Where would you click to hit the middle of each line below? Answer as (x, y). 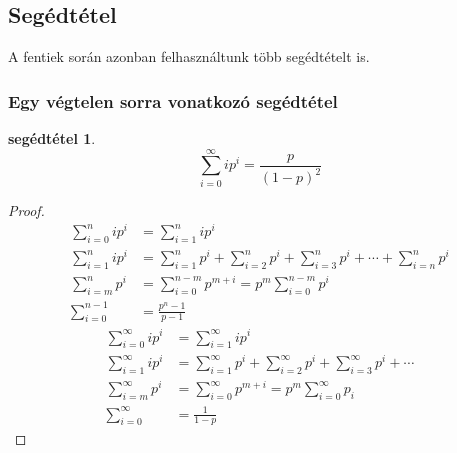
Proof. (26, 209)
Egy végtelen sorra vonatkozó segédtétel (173, 100)
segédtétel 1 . (52, 138)
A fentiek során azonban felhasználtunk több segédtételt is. (189, 56)
